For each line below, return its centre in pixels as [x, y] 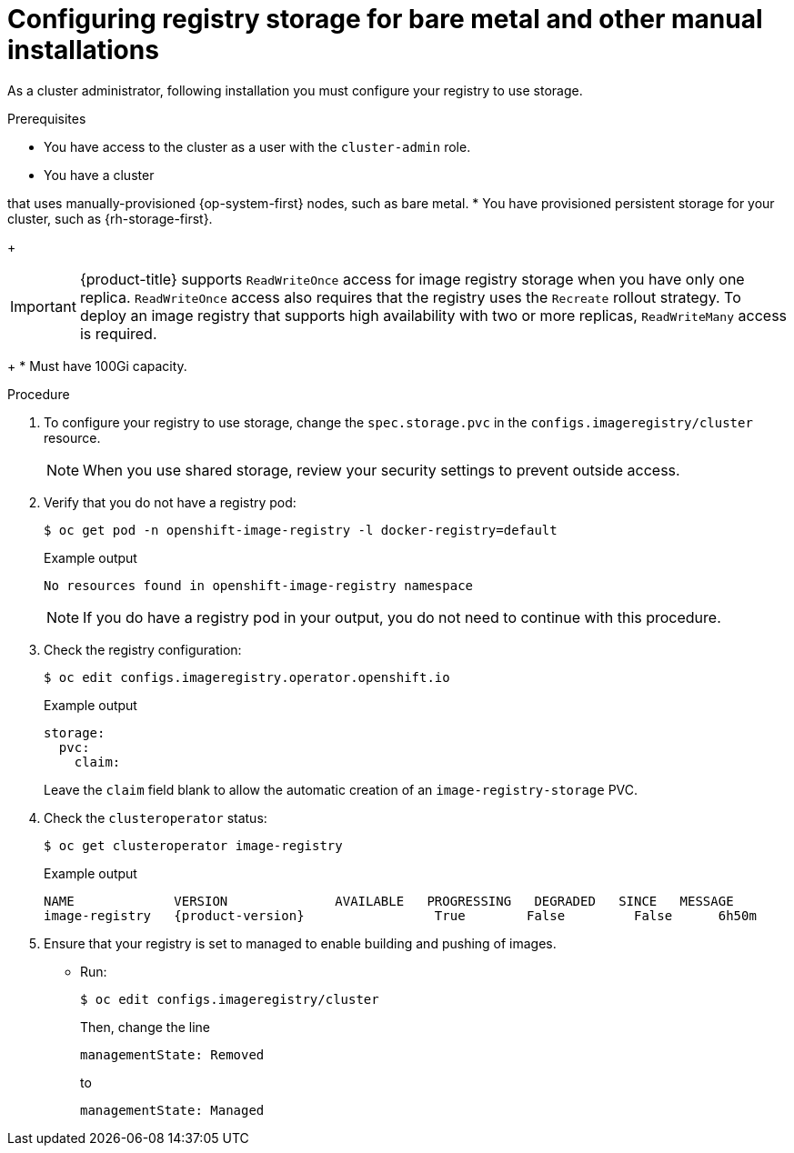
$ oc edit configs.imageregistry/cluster [230, 999]
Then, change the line [145, 1027]
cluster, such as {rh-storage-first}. [110, 218]
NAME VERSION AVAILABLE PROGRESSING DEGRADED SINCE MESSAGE [389, 901]
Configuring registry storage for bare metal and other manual [385, 19]
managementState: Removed [172, 1054]
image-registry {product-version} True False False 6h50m [400, 915]
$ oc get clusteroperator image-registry [193, 845]
